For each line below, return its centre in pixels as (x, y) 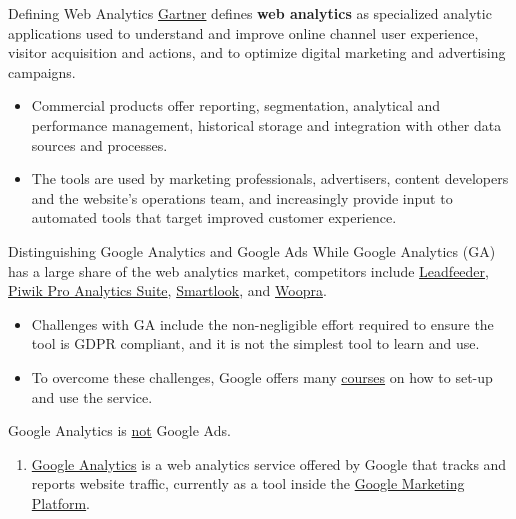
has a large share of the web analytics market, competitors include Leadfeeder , (248, 270)
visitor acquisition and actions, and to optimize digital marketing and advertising (257, 52)
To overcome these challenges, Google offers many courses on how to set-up (262, 376)
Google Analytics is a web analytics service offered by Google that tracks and (269, 463)
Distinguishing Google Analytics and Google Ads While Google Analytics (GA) (252, 250)
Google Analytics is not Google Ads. (119, 430)
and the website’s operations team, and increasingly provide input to (242, 197)
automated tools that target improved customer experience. (214, 217)
